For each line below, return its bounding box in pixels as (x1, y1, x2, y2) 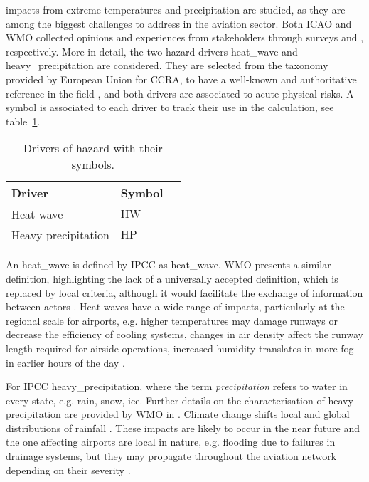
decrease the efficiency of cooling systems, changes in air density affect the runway (6, 327, 363, 342)
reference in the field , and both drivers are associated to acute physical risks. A (6, 85, 354, 100)
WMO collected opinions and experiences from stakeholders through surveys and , (6, 30, 364, 45)
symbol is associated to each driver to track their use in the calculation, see (6, 100, 334, 115)
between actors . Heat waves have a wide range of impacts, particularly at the (6, 299, 345, 314)
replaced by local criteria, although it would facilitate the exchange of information (6, 285, 363, 300)
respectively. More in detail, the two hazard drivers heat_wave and (6, 43, 298, 58)
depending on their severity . (6, 462, 131, 477)
